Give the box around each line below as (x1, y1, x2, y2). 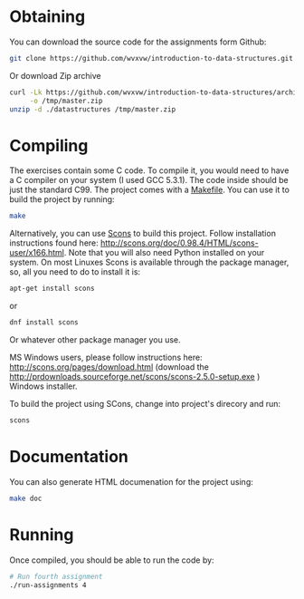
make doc (9, 494, 43, 503)
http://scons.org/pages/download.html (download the (9, 362, 210, 372)
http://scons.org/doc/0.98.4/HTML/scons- (100, 237, 260, 248)
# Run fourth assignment (9, 572, 103, 581)
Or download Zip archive (9, 70, 101, 81)
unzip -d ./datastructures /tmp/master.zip (9, 104, 176, 114)
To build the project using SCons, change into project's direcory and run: (9, 399, 281, 409)
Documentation (9, 447, 129, 468)
